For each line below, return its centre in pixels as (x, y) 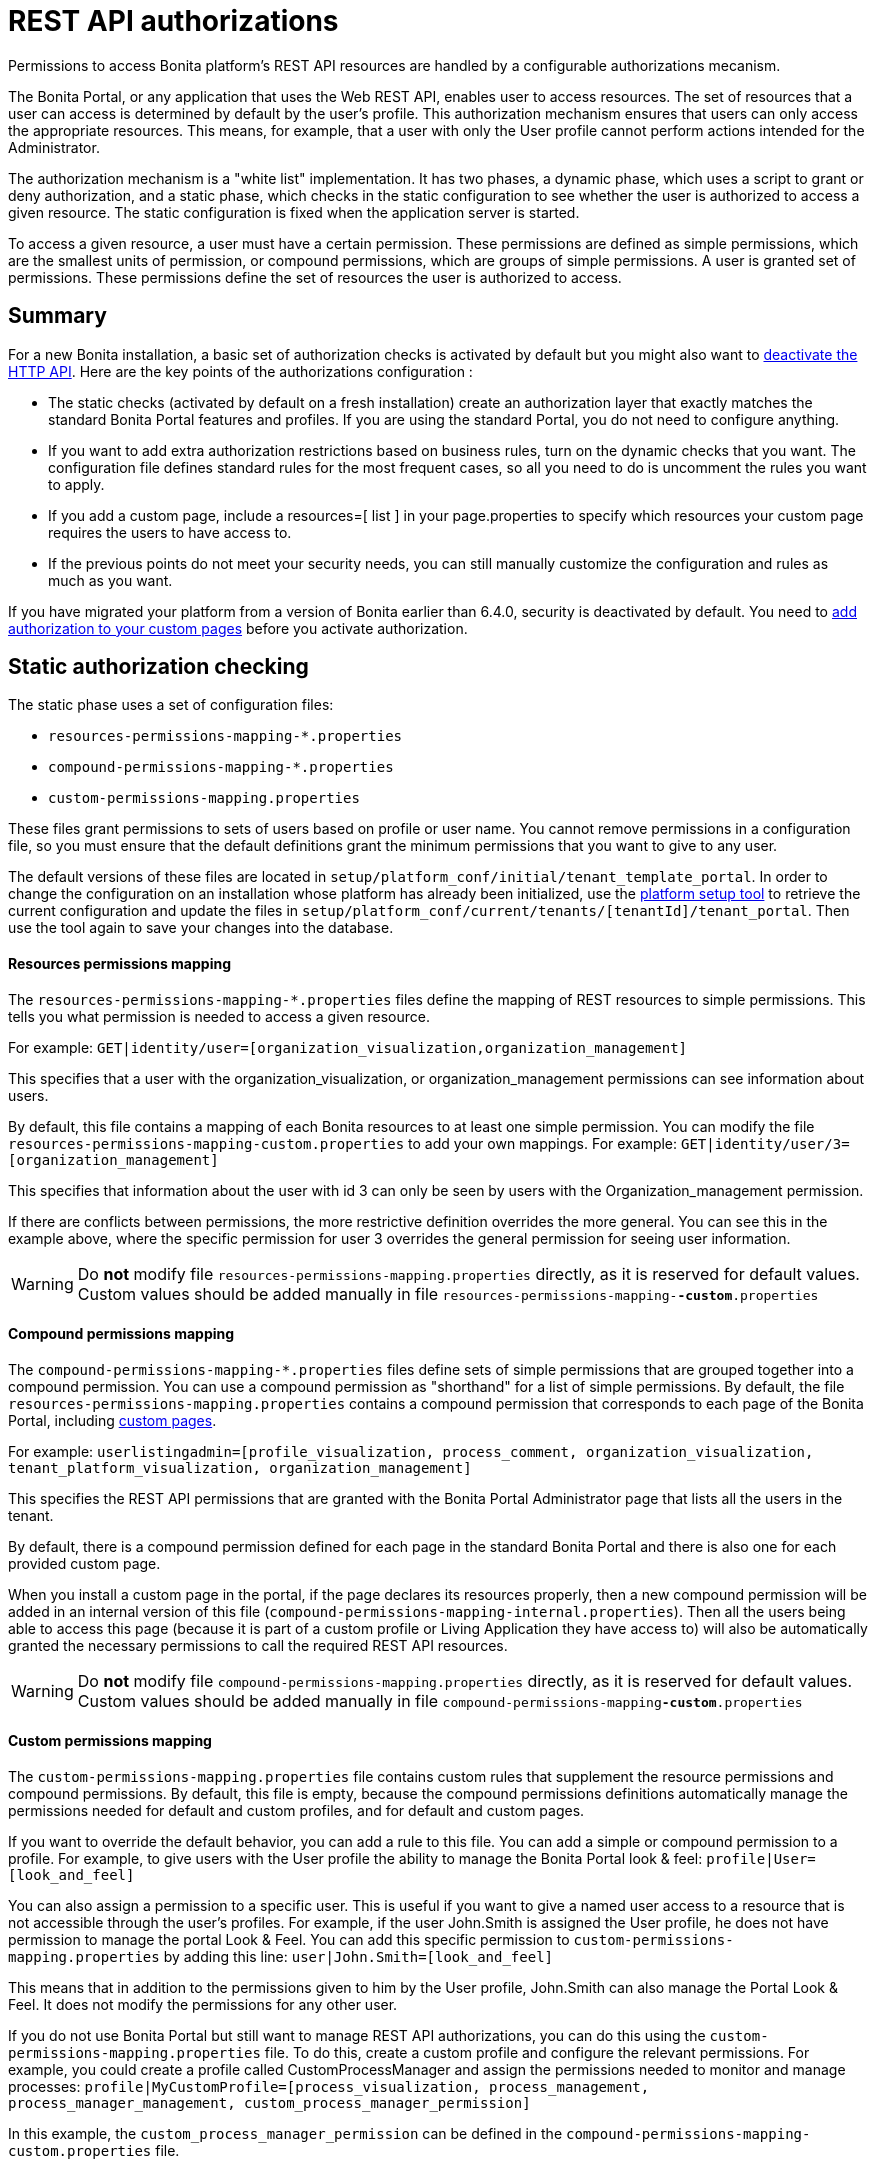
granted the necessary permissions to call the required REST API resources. (258, 1645)
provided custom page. (84, 1563)
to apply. (76, 484)
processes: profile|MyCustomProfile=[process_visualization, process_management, (329, 2087)
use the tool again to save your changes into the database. (201, 928)
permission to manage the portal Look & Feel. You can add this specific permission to (289, 1940)
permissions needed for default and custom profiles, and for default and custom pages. (296, 1811)
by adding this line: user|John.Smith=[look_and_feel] (358, 1957)
